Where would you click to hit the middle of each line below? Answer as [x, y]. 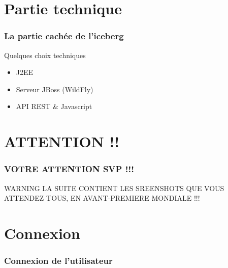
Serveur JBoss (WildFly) [55, 89]
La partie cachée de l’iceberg [64, 36]
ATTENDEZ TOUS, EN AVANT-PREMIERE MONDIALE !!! [102, 198]
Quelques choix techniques [45, 55]
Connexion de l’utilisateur [58, 261]
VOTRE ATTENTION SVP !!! [69, 169]
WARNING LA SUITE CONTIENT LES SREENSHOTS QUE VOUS [114, 188]
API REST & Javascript [54, 106]
